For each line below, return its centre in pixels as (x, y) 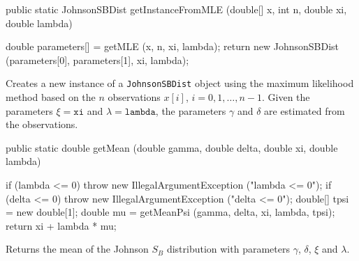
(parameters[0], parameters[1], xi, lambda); (97, 60)
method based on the (51, 97)
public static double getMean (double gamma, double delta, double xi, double (172, 147)
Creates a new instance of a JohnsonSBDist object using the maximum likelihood (180, 83)
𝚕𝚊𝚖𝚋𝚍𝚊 (140, 112)
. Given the (286, 97)
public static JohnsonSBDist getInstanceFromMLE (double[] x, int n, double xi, (176, 9)
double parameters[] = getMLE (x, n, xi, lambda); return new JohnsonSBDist (173, 46)
